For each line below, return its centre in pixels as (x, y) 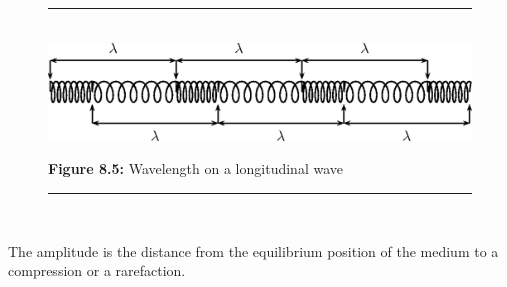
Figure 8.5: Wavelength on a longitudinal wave (195, 168)
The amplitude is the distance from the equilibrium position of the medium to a (253, 250)
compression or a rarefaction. (97, 270)
